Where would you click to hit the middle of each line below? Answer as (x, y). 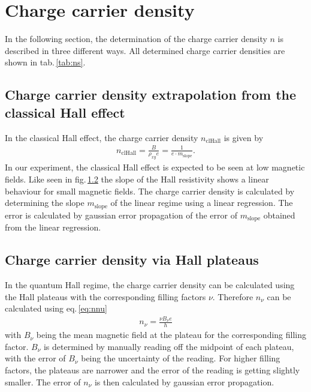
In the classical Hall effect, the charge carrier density (102, 137)
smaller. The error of (43, 381)
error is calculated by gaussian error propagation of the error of (121, 215)
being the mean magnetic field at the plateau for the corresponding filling (171, 335)
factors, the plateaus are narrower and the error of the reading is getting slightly (153, 370)
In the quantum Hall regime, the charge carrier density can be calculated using (150, 284)
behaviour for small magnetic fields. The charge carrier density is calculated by (150, 191)
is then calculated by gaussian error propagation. (184, 381)
